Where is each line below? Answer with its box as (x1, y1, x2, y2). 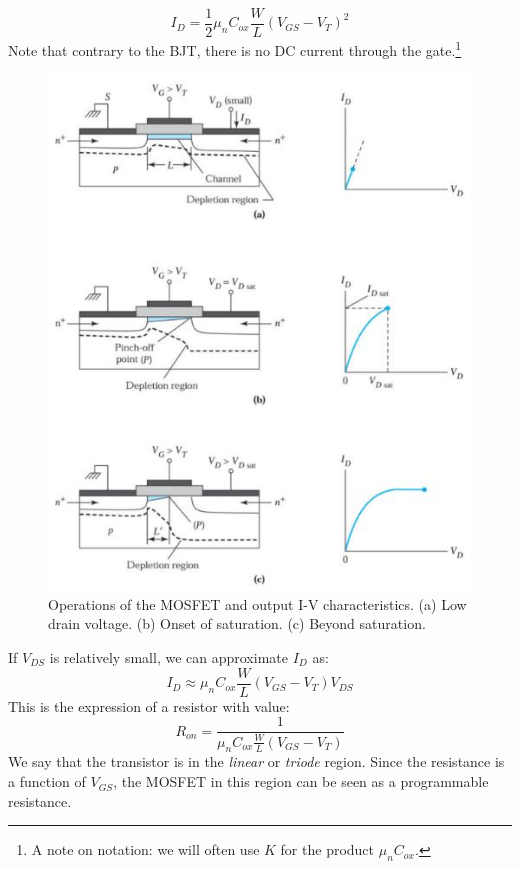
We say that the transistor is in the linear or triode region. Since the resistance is (8, 751, 505, 772)
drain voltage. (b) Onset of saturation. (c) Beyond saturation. (48, 613, 426, 634)
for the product (280, 839, 375, 860)
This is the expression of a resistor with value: (8, 695, 290, 716)
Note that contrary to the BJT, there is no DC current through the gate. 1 (8, 37, 462, 60)
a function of (8, 771, 86, 792)
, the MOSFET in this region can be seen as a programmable (113, 771, 489, 792)
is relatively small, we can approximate (49, 647, 288, 667)
